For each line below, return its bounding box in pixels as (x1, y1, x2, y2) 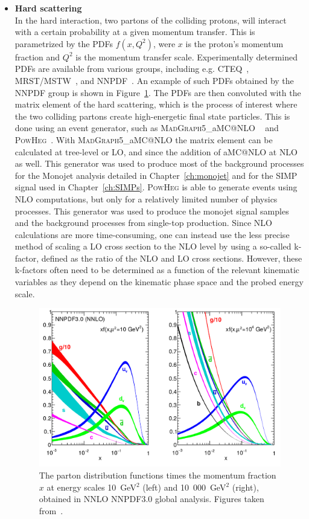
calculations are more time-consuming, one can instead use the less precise (14, 228, 290, 240)
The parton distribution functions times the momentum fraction (39, 468, 276, 481)
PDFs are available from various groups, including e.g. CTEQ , (14, 62, 249, 75)
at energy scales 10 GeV (46, 480, 136, 493)
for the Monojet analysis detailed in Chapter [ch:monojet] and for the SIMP (14, 169, 298, 181)
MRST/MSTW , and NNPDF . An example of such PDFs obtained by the (14, 74, 294, 86)
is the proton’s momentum (185, 37, 284, 50)
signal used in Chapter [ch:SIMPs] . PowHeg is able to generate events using (14, 181, 298, 193)
